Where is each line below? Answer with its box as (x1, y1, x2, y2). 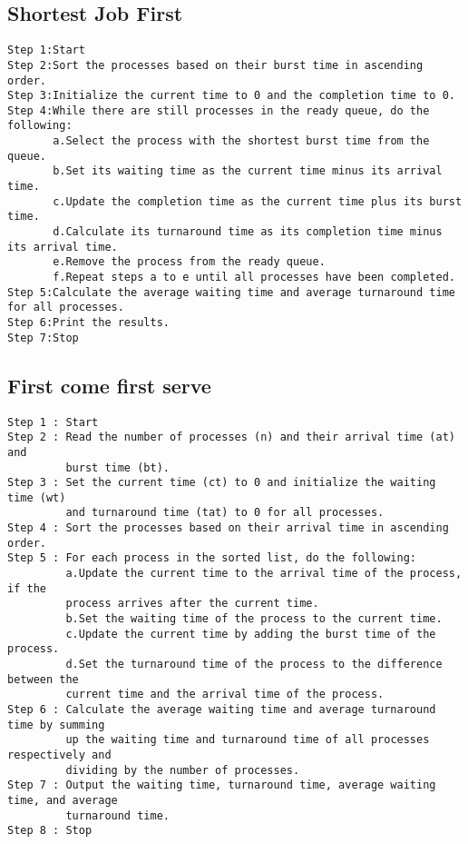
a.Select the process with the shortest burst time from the (53, 134, 430, 148)
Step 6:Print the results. (7, 316, 170, 330)
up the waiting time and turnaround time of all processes (65, 733, 430, 747)
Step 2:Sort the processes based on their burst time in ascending (7, 58, 424, 72)
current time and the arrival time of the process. (65, 688, 385, 701)
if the (7, 581, 46, 595)
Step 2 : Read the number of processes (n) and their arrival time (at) (7, 431, 455, 444)
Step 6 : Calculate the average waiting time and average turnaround (7, 703, 436, 716)
